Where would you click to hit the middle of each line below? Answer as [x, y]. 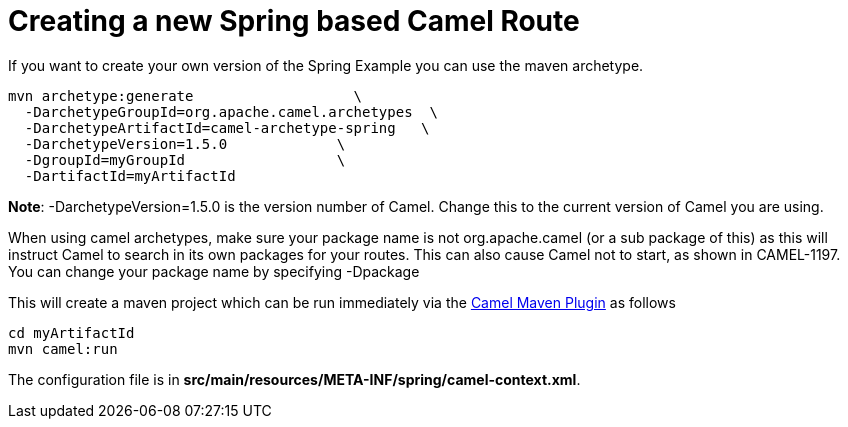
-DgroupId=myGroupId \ [185, 159]
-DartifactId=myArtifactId [130, 175]
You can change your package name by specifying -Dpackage [214, 271]
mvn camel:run [63, 348]
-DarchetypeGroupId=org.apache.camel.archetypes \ [231, 111]
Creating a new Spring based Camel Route [294, 21]
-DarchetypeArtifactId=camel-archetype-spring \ [227, 127]
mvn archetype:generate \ [185, 95]
